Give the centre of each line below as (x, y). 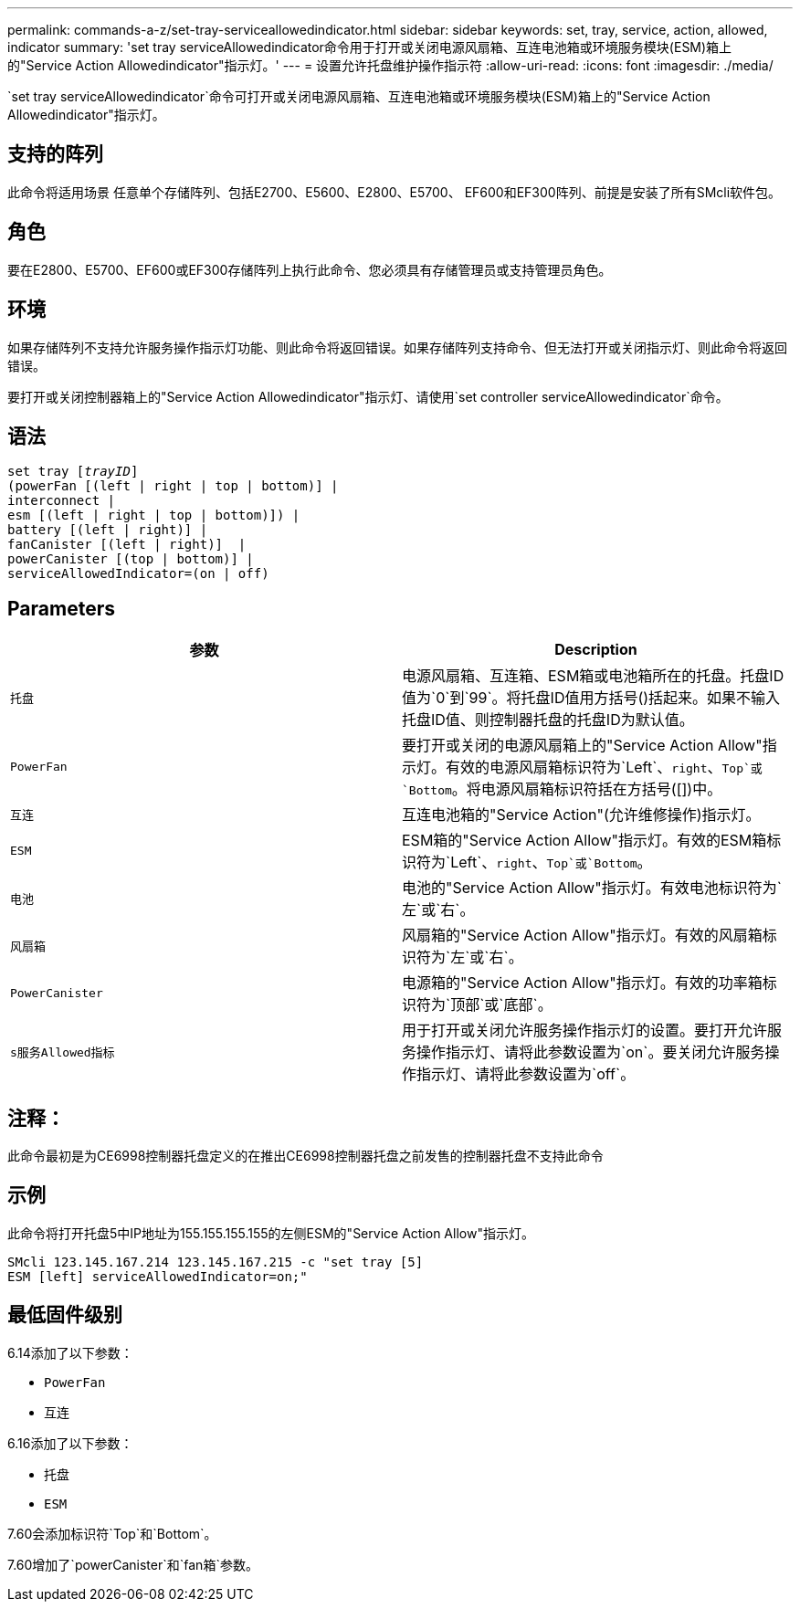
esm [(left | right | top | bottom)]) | (154, 515)
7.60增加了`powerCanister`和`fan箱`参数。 (133, 1564)
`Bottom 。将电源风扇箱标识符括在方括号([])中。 (562, 789)
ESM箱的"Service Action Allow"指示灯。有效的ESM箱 (584, 841)
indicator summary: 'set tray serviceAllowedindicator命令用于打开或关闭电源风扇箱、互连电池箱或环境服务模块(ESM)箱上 (370, 47)
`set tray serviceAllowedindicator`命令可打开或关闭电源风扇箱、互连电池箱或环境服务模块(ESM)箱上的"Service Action (359, 96)
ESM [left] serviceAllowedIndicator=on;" (158, 1276)
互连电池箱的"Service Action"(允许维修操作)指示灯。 (581, 815)
